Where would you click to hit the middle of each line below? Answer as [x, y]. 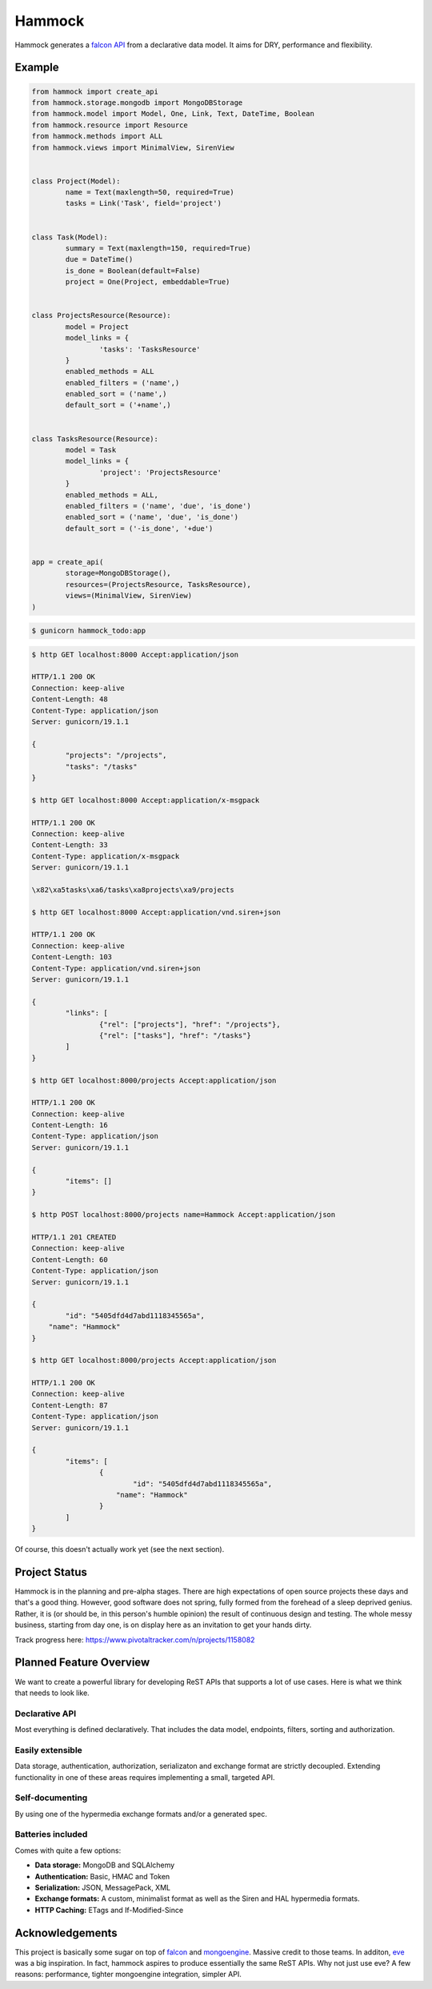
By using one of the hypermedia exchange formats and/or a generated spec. [141, 1814]
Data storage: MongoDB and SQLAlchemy [105, 1865]
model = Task [91, 450]
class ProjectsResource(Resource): [101, 315]
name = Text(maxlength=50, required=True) [150, 193]
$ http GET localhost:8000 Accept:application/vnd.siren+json [156, 912]
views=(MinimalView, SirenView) [128, 596]
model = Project [97, 327]
